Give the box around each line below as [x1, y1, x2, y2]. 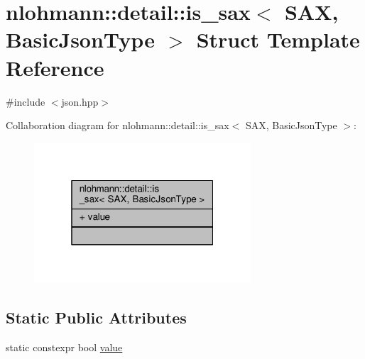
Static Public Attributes [6, 306, 187, 328]
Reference [6, 53, 104, 82]
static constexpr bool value [6, 340, 123, 355]
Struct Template [196, 25, 360, 54]
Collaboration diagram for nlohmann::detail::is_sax [6, 118, 229, 133]
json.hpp [61, 94, 99, 109]
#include [6, 94, 45, 109]
